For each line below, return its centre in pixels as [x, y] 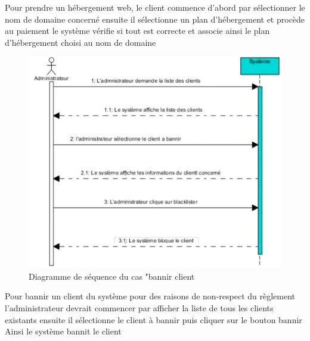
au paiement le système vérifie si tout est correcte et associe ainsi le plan [137, 31]
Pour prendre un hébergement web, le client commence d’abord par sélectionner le [155, 7]
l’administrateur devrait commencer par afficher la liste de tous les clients [139, 308]
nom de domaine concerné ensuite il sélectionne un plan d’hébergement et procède [155, 19]
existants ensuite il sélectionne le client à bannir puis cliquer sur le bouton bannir [154, 319]
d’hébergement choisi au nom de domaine [80, 42]
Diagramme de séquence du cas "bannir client [112, 276]
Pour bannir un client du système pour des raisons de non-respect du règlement [150, 296]
